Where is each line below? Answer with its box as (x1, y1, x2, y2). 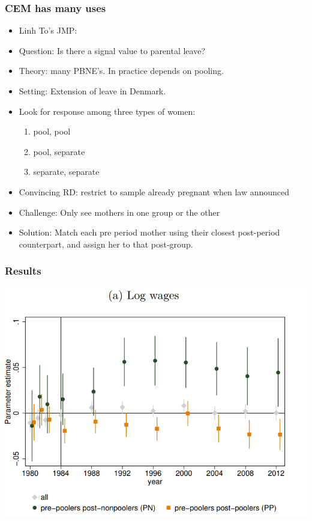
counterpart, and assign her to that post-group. (19, 237, 193, 250)
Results (5, 263, 41, 278)
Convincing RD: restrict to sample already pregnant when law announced (19, 185, 290, 198)
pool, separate (33, 145, 85, 157)
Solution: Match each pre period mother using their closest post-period (19, 226, 280, 239)
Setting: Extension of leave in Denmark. (19, 85, 166, 97)
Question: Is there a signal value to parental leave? (19, 44, 206, 56)
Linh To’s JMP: (19, 24, 77, 37)
